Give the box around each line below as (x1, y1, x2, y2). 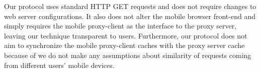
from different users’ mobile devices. (4, 59, 115, 70)
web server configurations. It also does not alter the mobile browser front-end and (4, 10, 255, 21)
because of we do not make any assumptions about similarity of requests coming (4, 49, 251, 60)
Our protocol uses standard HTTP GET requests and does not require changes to (4, 1, 256, 11)
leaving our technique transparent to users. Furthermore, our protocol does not (4, 30, 247, 40)
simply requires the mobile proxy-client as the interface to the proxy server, (4, 20, 237, 31)
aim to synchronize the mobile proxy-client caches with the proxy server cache (4, 40, 245, 50)
